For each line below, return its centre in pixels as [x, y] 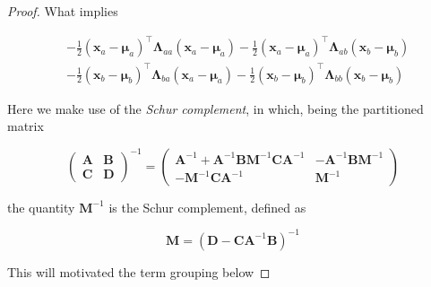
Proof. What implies [63, 11]
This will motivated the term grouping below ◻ [139, 271]
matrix [26, 126]
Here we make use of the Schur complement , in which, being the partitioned [215, 108]
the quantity [41, 207]
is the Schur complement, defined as [207, 207]
